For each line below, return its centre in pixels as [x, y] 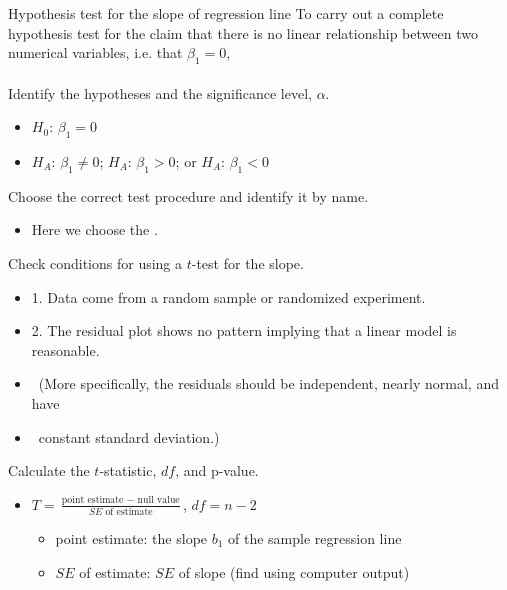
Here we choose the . [94, 229]
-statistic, [128, 470]
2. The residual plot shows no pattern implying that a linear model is [244, 330]
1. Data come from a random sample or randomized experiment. [228, 296]
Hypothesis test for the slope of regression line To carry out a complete [226, 13]
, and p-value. [217, 470]
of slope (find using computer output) [294, 571]
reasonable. [65, 349]
